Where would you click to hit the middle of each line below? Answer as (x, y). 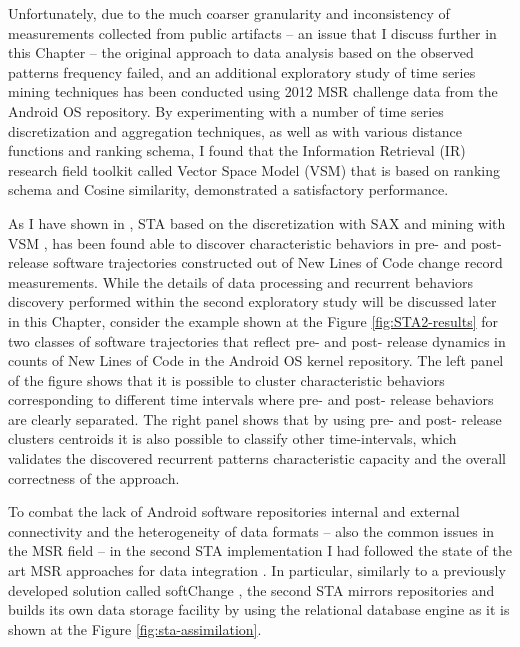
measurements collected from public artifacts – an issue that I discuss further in (252, 32)
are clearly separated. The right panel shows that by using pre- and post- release (255, 418)
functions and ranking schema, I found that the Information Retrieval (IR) (237, 150)
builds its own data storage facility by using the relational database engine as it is (259, 609)
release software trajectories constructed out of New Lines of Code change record (255, 262)
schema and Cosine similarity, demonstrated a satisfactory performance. (228, 189)
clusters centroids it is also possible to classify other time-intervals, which (232, 438)
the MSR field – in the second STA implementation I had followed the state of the (260, 550)
